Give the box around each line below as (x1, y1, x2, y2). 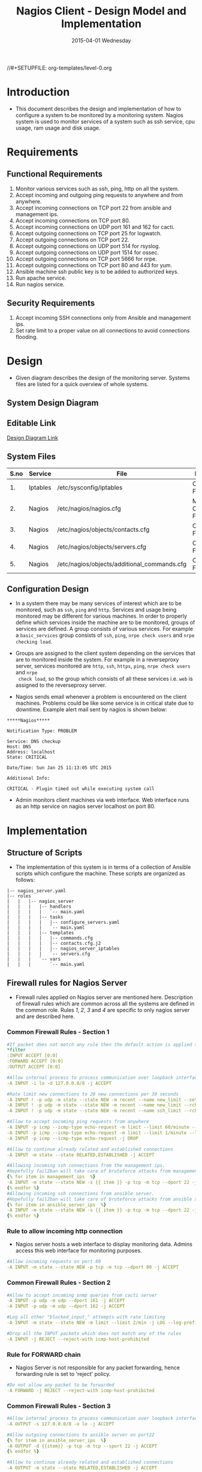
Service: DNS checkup (7, 738, 61, 745)
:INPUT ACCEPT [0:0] (7, 1052, 59, 1059)
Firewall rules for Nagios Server (7, 977, 128, 988)
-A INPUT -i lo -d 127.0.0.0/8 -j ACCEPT (7, 1080, 112, 1086)
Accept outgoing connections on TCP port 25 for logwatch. (15, 229, 162, 237)
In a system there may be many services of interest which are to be (15, 600, 182, 607)
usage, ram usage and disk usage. (15, 124, 101, 131)
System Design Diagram (7, 398, 99, 408)
